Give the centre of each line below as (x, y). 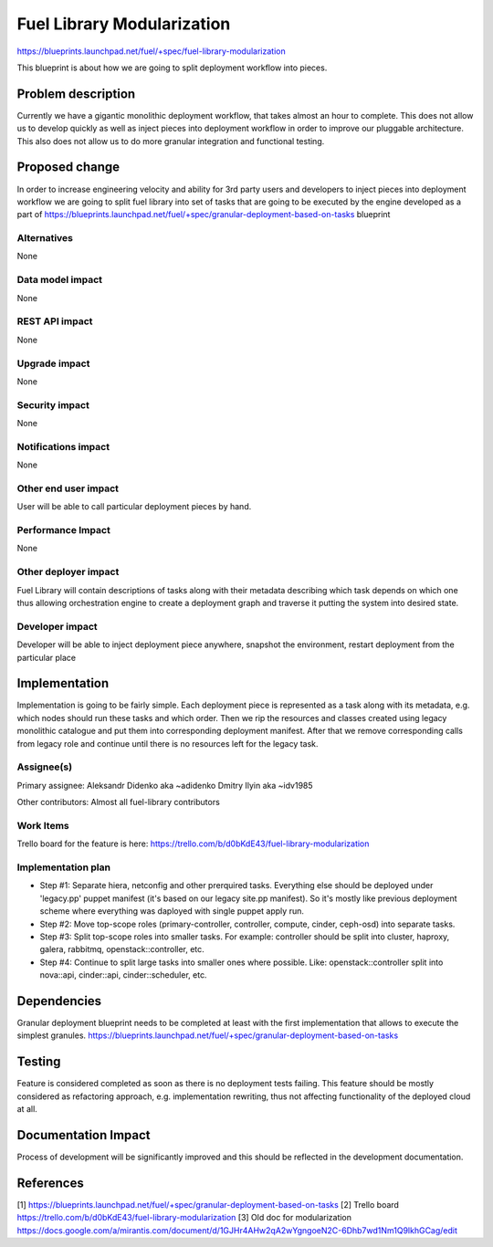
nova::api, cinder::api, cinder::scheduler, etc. (123, 975)
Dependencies (59, 1001)
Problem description (76, 94)
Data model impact (60, 280)
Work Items (43, 825)
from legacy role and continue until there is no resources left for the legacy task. (168, 743)
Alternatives (45, 238)
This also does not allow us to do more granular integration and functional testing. (171, 141)
